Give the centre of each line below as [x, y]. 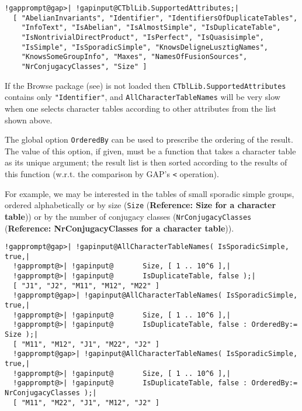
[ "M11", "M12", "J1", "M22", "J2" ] [86, 344]
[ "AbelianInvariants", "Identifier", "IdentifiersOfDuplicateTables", [155, 18]
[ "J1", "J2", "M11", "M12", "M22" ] [86, 286]
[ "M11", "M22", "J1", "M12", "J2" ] [86, 403]
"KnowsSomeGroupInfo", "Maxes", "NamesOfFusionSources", [134, 57]
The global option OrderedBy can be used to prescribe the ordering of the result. [149, 139]
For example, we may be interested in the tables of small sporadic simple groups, [150, 193]
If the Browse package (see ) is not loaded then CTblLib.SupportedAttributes [145, 85]
